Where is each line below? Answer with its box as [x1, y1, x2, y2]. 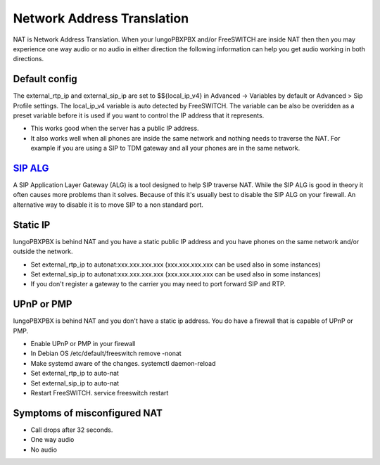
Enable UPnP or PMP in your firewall [30, 340, 136, 348]
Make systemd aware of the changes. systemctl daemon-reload [30, 359, 216, 367]
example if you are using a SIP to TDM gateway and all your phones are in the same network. [30, 144, 300, 153]
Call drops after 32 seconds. [30, 426, 113, 434]
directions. [13, 55, 44, 63]
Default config [13, 73, 77, 85]
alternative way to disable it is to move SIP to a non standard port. [13, 200, 204, 209]
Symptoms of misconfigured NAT [13, 407, 163, 419]
